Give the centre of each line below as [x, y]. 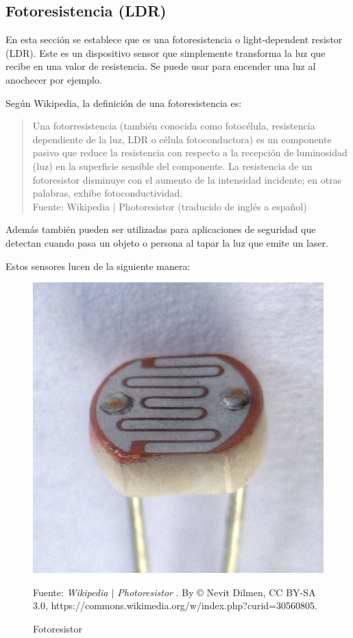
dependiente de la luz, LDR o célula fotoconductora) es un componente [182, 139]
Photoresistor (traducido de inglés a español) [213, 206]
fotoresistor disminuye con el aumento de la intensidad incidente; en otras [187, 179]
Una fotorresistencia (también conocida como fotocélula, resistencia [174, 126]
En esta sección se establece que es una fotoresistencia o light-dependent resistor [174, 39]
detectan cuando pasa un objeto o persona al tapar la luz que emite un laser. [167, 242]
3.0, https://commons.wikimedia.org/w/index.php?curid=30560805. [175, 605]
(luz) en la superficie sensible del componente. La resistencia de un [172, 165]
